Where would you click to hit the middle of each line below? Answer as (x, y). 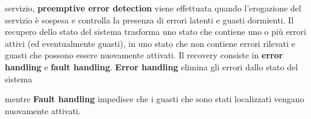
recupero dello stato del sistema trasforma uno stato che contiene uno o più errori (155, 32)
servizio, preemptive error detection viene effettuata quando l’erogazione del (153, 8)
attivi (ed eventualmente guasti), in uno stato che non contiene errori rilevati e (150, 43)
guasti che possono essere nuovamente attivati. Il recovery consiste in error (144, 55)
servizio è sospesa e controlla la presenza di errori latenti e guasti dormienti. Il (149, 20)
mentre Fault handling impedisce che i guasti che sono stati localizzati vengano (155, 99)
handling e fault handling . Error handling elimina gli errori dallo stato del (152, 66)
